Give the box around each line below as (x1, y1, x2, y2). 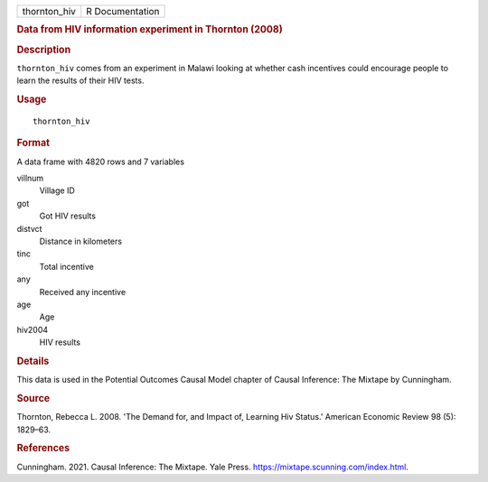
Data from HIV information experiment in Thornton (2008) (16, 23, 284, 36)
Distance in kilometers (39, 236, 122, 246)
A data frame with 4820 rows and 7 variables (16, 156, 185, 167)
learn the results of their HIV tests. (16, 75, 145, 86)
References (16, 442, 70, 455)
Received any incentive (39, 286, 127, 297)
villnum (16, 172, 44, 184)
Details (16, 355, 50, 367)
